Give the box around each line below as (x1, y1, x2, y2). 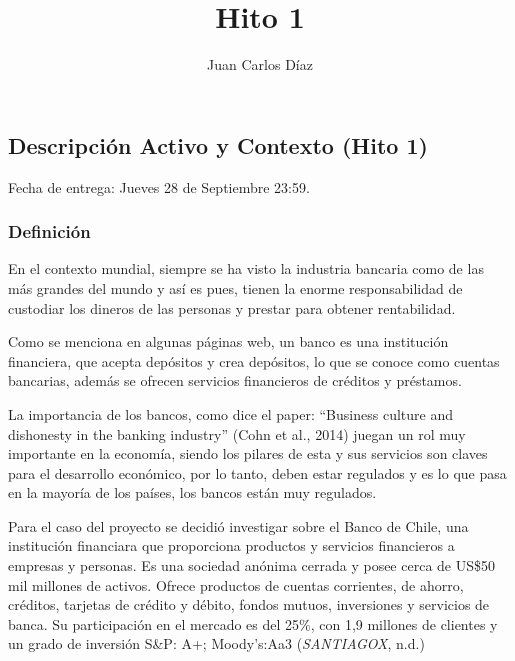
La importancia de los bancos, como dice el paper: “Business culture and (8, 403, 453, 424)
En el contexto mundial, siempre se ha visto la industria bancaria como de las (8, 258, 484, 279)
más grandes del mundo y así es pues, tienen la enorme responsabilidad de (8, 277, 463, 298)
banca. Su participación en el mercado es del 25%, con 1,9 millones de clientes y (8, 613, 498, 634)
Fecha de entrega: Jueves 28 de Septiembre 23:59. (8, 176, 310, 197)
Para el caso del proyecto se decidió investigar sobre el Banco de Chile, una (8, 515, 469, 536)
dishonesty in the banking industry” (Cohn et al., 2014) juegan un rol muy (8, 423, 466, 444)
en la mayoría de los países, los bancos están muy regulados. (8, 482, 377, 503)
